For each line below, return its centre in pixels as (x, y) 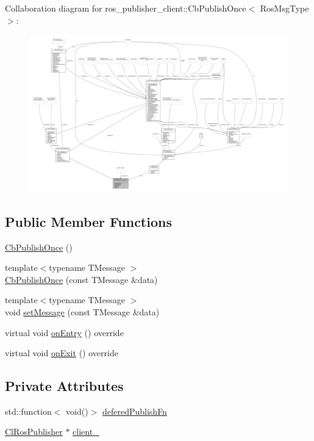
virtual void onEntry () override (64, 332)
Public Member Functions (88, 221)
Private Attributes (64, 386)
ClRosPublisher (34, 432)
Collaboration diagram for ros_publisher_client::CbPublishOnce (126, 8)
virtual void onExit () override (62, 353)
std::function (28, 411)
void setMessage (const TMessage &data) (82, 311)
